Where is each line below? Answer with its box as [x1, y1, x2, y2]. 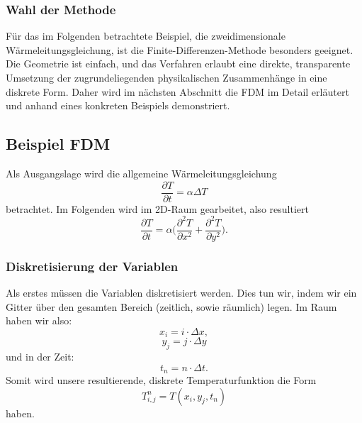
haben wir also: [6, 313, 72, 328]
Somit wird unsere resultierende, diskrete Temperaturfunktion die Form [6, 373, 317, 388]
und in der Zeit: [6, 349, 74, 364]
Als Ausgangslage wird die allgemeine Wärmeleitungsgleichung [6, 165, 277, 180]
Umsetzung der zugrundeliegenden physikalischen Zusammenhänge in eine [6, 70, 327, 84]
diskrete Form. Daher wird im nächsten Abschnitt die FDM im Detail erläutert [6, 84, 349, 99]
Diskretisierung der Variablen [6, 257, 179, 275]
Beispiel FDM [6, 133, 111, 155]
